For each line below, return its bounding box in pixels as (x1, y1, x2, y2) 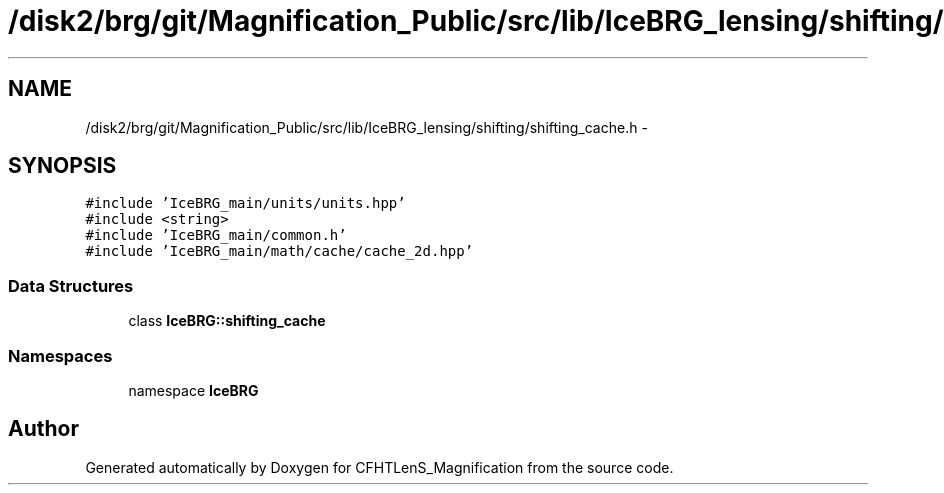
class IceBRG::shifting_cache (128, 312, 326, 330)
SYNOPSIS (8, 153, 117, 179)
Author (8, 416, 79, 442)
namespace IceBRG (128, 381, 259, 399)
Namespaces (8, 345, 113, 366)
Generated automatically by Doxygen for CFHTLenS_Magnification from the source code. (85, 458, 674, 476)
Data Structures (8, 275, 134, 296)
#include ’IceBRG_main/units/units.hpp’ (85, 195, 406, 212)
